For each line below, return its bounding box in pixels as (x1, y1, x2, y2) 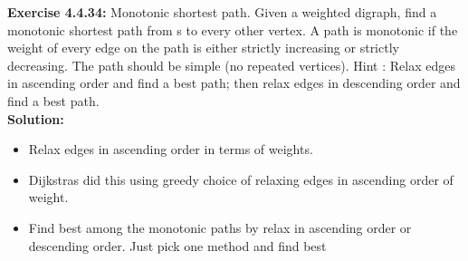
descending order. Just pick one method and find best (28, 236, 327, 255)
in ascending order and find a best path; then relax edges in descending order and (7, 73, 461, 92)
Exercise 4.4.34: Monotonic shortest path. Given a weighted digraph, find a (7, 3, 437, 21)
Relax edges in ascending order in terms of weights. (28, 140, 313, 159)
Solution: (7, 109, 64, 128)
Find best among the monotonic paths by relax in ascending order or (28, 217, 412, 237)
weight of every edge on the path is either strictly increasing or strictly (7, 38, 399, 57)
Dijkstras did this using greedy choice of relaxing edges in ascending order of (28, 169, 454, 188)
